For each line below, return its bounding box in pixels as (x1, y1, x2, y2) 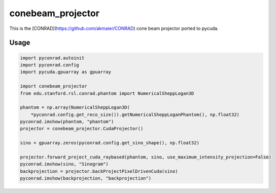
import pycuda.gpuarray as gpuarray (20, 69, 112, 75)
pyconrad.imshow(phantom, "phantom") (20, 119, 114, 125)
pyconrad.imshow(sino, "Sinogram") (20, 161, 109, 167)
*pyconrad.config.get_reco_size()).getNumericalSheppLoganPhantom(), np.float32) (30, 111, 239, 118)
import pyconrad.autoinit (20, 55, 85, 61)
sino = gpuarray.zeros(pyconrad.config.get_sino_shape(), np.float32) (20, 140, 200, 146)
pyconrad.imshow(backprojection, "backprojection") (20, 175, 152, 181)
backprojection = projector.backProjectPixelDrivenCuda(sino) (20, 168, 178, 174)
